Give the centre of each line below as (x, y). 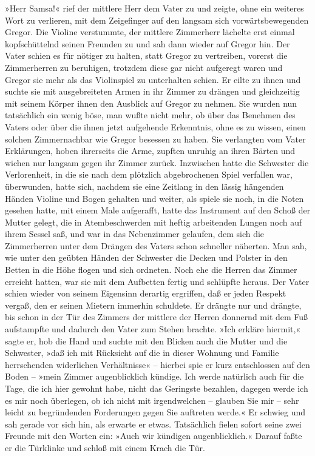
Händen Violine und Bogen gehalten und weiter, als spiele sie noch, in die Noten (154, 198)
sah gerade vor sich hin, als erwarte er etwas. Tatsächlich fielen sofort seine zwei (153, 424)
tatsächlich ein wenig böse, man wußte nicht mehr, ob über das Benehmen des (150, 115)
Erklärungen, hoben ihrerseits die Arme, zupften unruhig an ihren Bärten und (150, 151)
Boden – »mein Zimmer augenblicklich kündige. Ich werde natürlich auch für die (154, 376)
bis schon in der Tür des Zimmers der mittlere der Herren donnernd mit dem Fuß (157, 317)
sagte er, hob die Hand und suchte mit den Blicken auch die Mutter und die (146, 340)
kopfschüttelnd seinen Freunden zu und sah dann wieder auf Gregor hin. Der (147, 43)
